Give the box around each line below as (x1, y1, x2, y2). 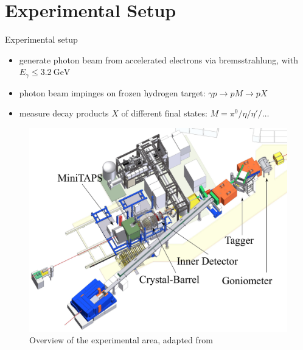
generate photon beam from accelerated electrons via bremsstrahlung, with (19, 53, 298, 66)
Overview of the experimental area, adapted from (29, 334, 213, 346)
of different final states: (121, 107, 207, 120)
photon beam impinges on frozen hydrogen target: (19, 86, 206, 99)
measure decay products (19, 107, 109, 120)
